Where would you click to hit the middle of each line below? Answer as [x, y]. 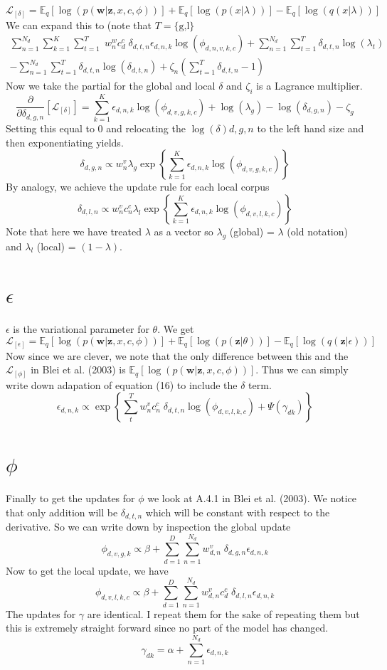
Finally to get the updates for [70, 498]
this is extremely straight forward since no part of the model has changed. [167, 628]
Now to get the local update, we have [87, 570]
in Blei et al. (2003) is [78, 369]
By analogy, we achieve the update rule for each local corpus [138, 187]
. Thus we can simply [302, 369]
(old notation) [317, 231]
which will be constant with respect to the [238, 512]
